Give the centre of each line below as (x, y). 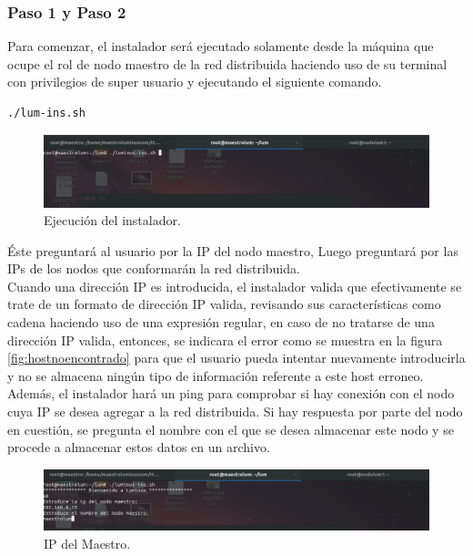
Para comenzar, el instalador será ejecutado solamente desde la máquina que (221, 46)
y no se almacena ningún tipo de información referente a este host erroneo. (216, 375)
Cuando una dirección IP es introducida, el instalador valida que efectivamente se (235, 286)
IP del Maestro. (87, 543)
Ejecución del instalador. (112, 220)
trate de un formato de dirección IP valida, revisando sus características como (224, 304)
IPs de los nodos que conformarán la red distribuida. (154, 268)
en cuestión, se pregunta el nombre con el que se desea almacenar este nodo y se (231, 429)
